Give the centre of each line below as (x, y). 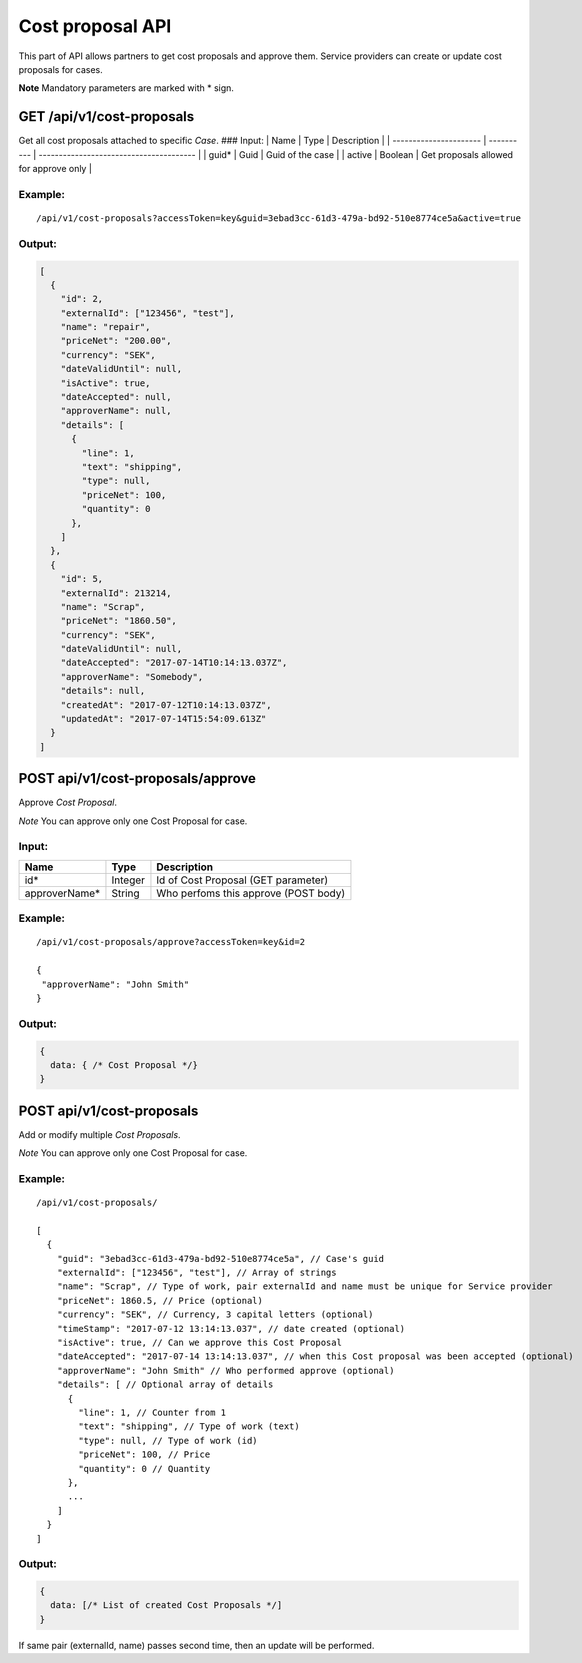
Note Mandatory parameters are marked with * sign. (126, 88)
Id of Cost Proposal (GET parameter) (242, 880)
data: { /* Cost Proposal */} (124, 1064)
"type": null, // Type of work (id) (168, 1440)
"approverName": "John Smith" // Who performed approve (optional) (225, 1370)
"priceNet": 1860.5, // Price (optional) (160, 1300)
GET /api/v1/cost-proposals (106, 116)
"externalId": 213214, (116, 593)
